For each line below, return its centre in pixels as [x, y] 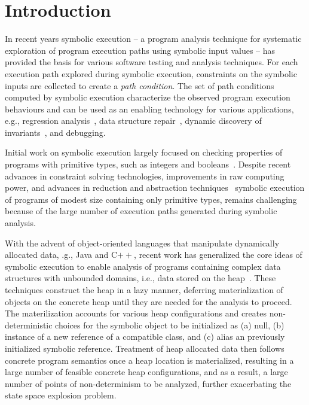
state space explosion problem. [61, 395]
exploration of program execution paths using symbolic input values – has [140, 50]
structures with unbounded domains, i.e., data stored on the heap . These [140, 278]
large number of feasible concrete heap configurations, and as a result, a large [146, 372]
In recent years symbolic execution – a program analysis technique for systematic [153, 39]
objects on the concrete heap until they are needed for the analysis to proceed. [149, 301]
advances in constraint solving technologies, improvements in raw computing [145, 176]
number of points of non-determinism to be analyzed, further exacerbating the [148, 383]
